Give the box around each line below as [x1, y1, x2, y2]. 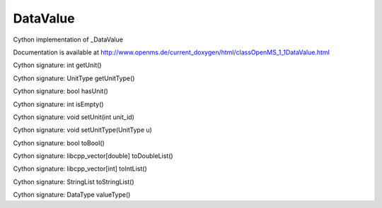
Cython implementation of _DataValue [13, 35, 124, 44]
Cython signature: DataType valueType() [13, 190, 131, 199]
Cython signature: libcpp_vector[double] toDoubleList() [13, 152, 173, 160]
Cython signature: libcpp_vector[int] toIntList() [13, 164, 148, 173]
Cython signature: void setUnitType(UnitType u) [13, 126, 152, 134]
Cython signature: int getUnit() [13, 61, 102, 70]
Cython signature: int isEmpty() [13, 99, 104, 109]
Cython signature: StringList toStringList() [13, 177, 134, 186]
